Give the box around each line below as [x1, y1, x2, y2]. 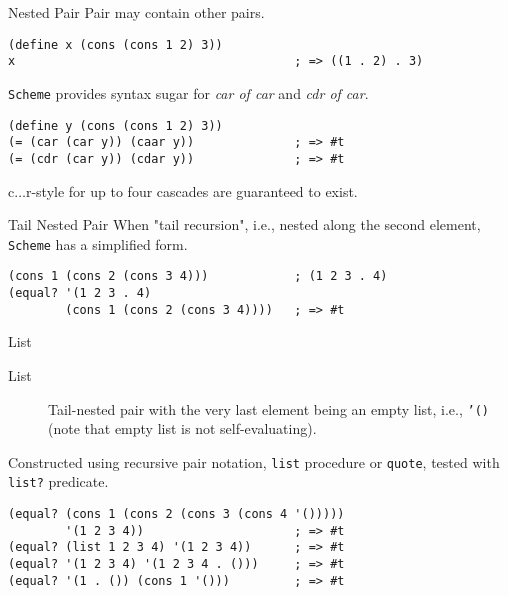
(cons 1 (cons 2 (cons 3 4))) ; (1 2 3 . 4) [8, 269, 388, 284]
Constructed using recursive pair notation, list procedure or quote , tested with [8, 451, 500, 472]
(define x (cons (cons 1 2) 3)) [8, 37, 223, 52]
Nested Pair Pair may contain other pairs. [8, 2, 265, 22]
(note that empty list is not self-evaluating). [48, 418, 317, 439]
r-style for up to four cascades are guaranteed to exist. [25, 180, 358, 201]
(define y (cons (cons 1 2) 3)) [8, 118, 223, 133]
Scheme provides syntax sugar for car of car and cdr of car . [8, 82, 369, 103]
